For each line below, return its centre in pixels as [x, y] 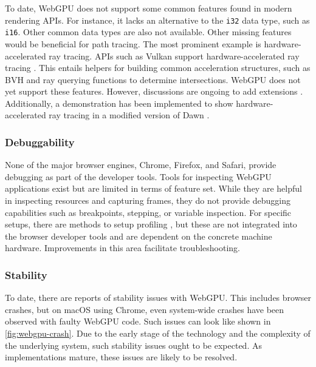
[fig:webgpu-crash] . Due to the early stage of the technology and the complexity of [158, 333]
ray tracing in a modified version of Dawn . [129, 115]
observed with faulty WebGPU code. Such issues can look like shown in [138, 321]
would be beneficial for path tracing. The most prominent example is [133, 43]
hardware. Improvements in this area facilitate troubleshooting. [123, 248]
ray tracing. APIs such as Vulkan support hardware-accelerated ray [174, 56]
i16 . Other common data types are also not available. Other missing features [148, 32]
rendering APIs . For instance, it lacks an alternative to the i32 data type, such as [157, 20]
